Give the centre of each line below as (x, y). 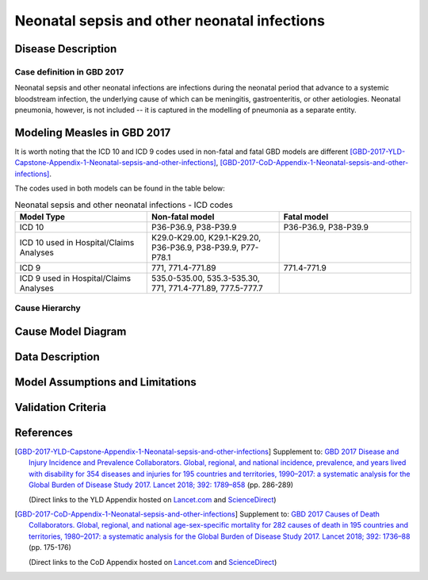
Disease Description (66, 49)
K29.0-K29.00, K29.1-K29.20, (206, 237)
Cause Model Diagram (71, 331)
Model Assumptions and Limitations (106, 382)
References (44, 432)
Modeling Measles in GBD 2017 (93, 132)
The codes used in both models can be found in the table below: (120, 188)
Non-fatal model (183, 217)
